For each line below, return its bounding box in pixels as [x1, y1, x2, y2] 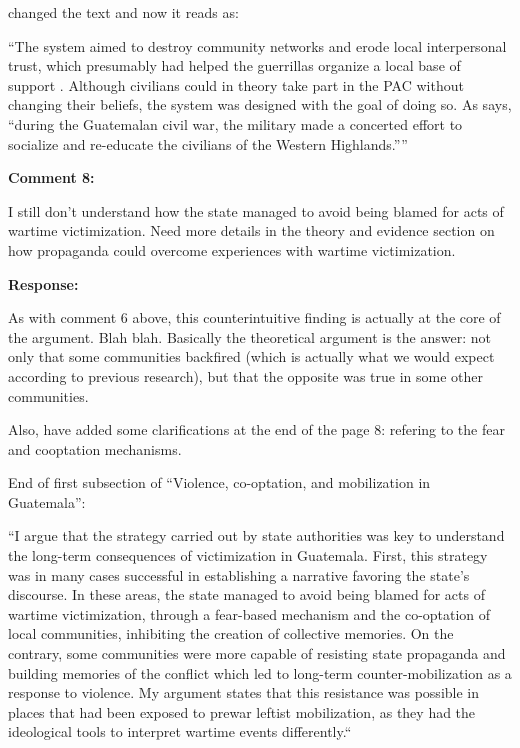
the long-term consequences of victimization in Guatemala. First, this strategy [8, 545, 488, 566]
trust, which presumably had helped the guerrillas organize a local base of [8, 55, 461, 76]
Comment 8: [8, 167, 95, 188]
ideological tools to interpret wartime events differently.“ [8, 721, 352, 742]
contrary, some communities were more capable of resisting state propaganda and [8, 643, 506, 664]
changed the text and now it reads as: [8, 2, 239, 22]
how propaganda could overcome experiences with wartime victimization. [8, 239, 456, 260]
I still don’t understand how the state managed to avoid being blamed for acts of [8, 200, 504, 221]
